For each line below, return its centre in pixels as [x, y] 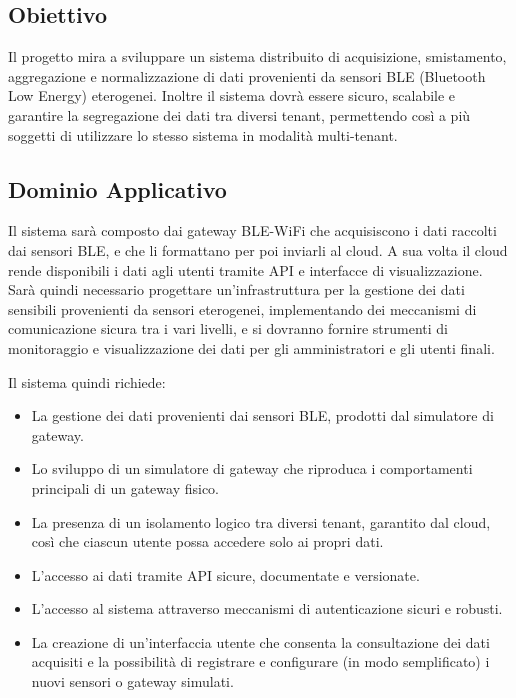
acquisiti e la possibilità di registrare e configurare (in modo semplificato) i [260, 661]
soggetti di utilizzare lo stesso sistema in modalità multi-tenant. [203, 134]
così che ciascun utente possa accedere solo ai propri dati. [207, 541]
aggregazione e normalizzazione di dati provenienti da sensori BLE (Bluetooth [247, 75]
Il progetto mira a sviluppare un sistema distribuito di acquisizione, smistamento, [257, 56]
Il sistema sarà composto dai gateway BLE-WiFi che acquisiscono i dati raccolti [252, 230]
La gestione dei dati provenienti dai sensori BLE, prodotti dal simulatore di [262, 415]
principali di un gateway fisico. [125, 487]
